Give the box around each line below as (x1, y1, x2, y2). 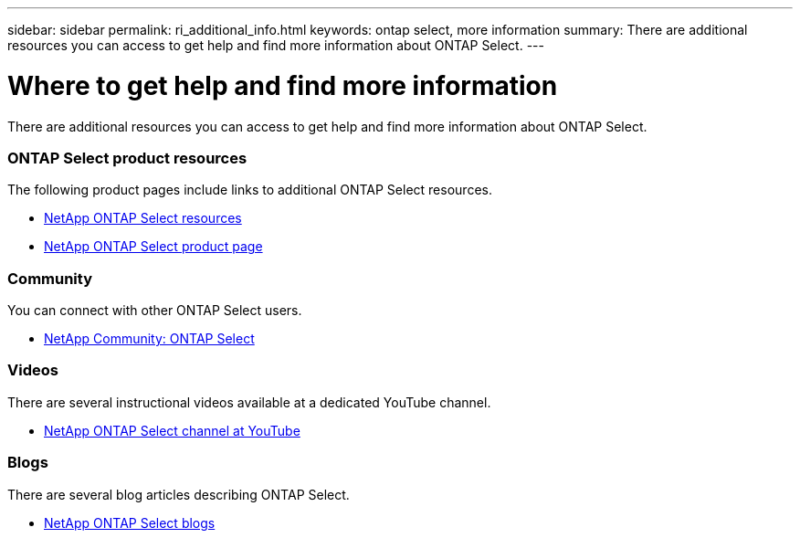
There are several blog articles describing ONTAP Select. (7, 486, 350, 502)
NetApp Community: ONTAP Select (44, 331, 255, 346)
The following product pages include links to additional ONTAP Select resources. (7, 182, 492, 198)
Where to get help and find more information (7, 69, 558, 101)
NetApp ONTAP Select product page (44, 238, 263, 255)
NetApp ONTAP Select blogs (44, 514, 216, 531)
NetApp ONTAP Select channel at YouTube (44, 422, 300, 438)
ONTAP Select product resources (7, 148, 247, 167)
